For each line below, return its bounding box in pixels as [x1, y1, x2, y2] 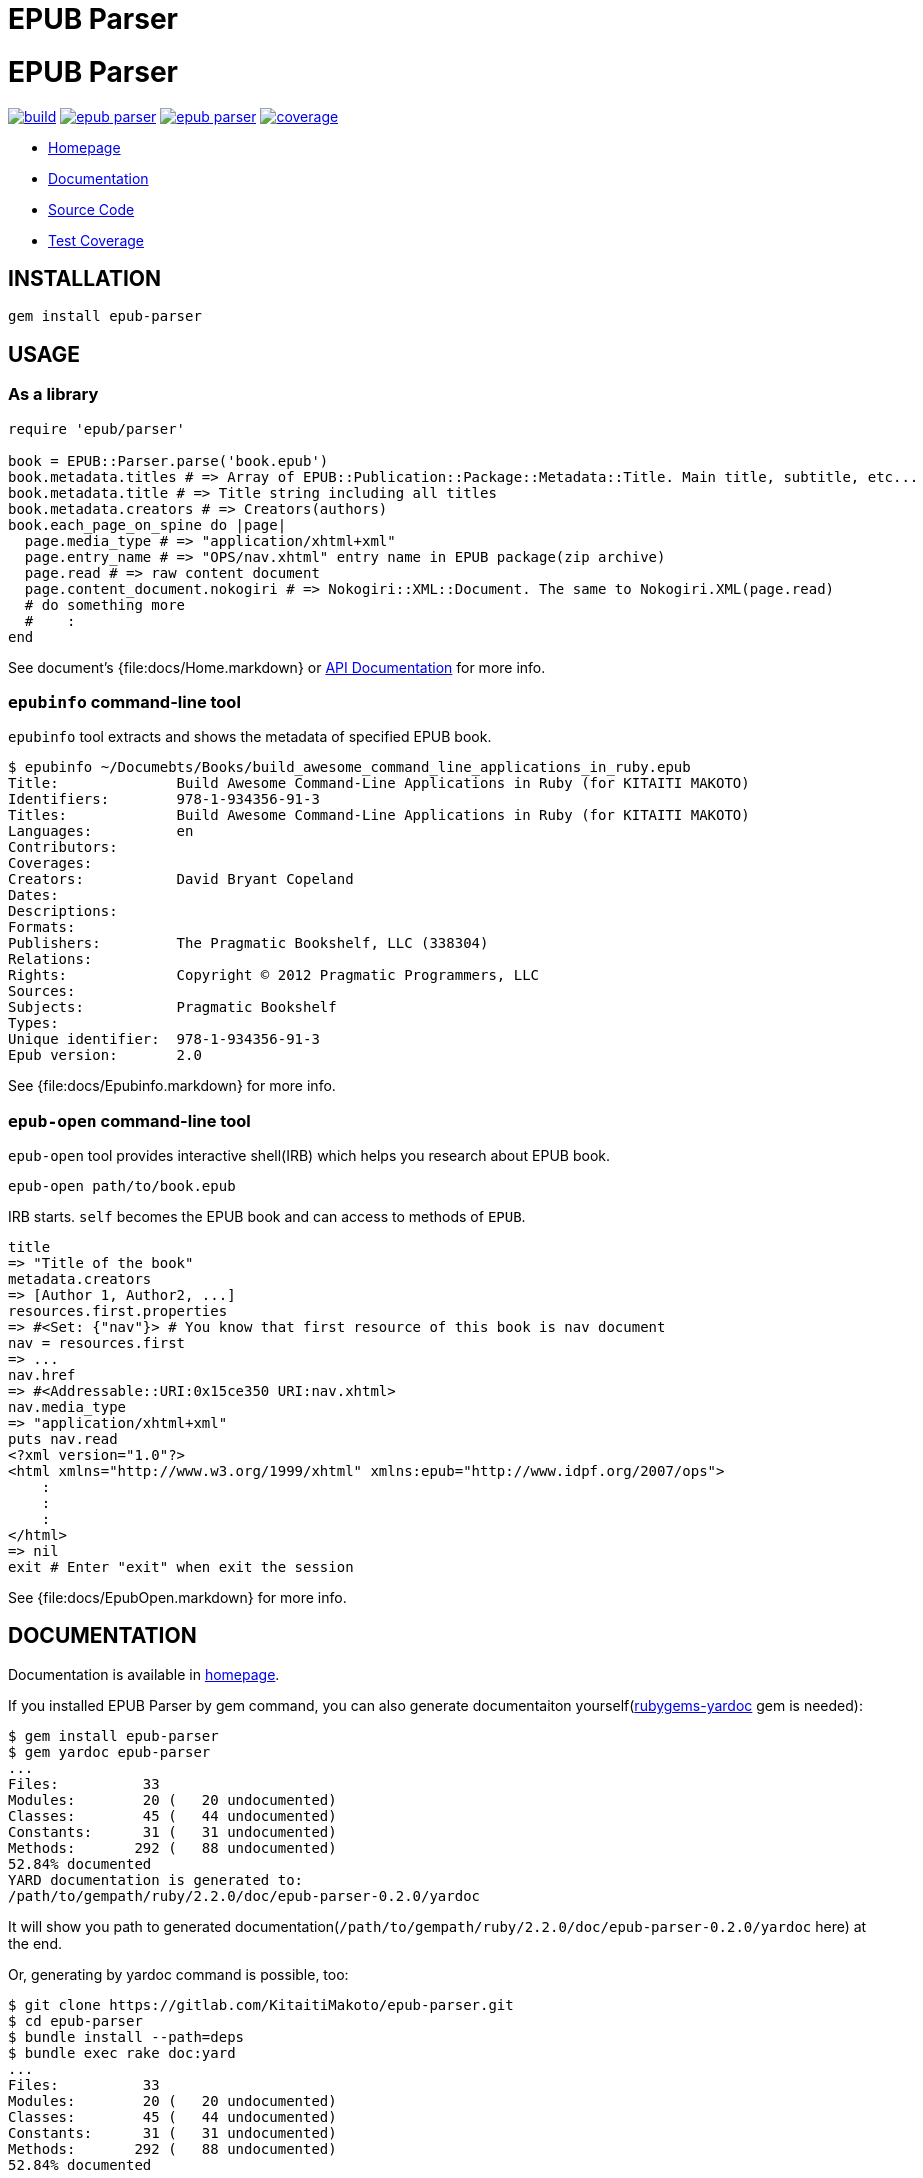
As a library [8, 384, 99, 405]
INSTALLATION [8, 265, 161, 291]
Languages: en [8, 823, 194, 840]
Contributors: [8, 839, 118, 856]
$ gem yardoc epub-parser [8, 1743, 211, 1760]
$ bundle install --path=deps [8, 2028, 245, 2045]
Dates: [8, 887, 59, 904]
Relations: [8, 951, 93, 968]
